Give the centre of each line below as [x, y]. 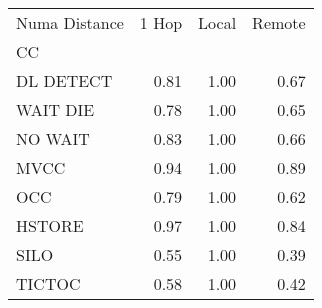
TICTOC [48, 283]
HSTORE [50, 225]
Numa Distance [70, 22]
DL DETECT [64, 80]
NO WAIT [53, 138]
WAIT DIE [55, 109]
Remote [279, 22]
